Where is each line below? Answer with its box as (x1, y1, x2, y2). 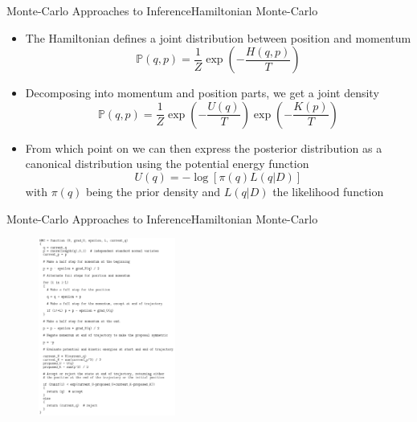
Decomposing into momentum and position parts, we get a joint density (25, 84, 379, 101)
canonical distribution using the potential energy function (25, 155, 309, 172)
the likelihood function (272, 182, 384, 199)
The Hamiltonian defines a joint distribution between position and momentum (25, 29, 411, 46)
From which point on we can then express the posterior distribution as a (25, 139, 382, 156)
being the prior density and (86, 182, 221, 199)
